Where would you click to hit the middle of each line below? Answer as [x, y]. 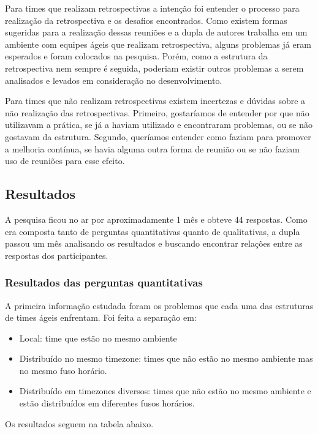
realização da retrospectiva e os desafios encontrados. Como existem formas [146, 20]
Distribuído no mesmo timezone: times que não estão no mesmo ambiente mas [166, 358]
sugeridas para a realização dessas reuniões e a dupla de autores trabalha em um [156, 32]
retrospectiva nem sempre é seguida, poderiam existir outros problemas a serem [154, 68]
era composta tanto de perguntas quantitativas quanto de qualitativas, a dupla [153, 231]
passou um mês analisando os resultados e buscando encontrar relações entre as [154, 243]
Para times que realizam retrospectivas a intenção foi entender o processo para [152, 8]
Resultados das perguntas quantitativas [104, 282]
